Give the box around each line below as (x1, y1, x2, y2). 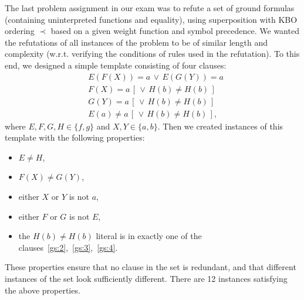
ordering (5, 25, 35, 37)
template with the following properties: (5, 131, 145, 144)
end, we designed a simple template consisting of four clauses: (5, 59, 227, 71)
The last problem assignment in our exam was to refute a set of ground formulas (5, 2, 295, 13)
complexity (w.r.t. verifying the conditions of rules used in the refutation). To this (5, 47, 300, 60)
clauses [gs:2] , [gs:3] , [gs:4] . (18, 241, 118, 253)
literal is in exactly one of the (96, 230, 202, 242)
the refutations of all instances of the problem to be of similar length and (5, 36, 268, 48)
